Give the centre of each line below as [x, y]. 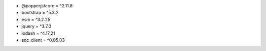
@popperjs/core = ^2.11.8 [47, 6]
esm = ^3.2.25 [36, 19]
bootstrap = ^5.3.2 [40, 13]
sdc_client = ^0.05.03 [43, 40]
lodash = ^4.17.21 [38, 33]
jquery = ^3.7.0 [36, 26]
